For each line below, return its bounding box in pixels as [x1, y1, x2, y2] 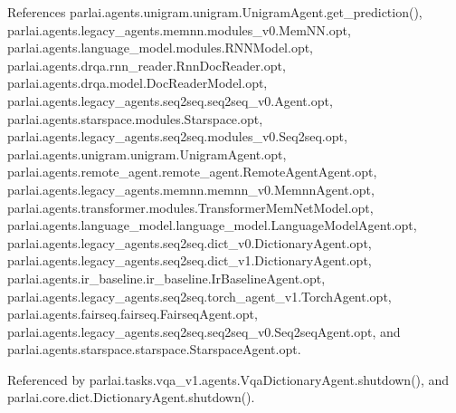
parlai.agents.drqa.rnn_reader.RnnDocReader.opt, [7, 55, 286, 74]
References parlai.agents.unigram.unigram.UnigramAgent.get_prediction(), [7, 3, 423, 21]
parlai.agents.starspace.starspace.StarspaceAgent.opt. [7, 340, 301, 359]
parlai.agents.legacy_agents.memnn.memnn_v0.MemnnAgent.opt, [7, 179, 375, 198]
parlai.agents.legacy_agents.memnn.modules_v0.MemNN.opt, [7, 20, 351, 39]
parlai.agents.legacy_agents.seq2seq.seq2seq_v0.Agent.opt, [7, 91, 333, 110]
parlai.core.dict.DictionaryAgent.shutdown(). [7, 388, 255, 407]
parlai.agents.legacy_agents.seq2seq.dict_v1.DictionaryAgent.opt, [7, 251, 372, 270]
